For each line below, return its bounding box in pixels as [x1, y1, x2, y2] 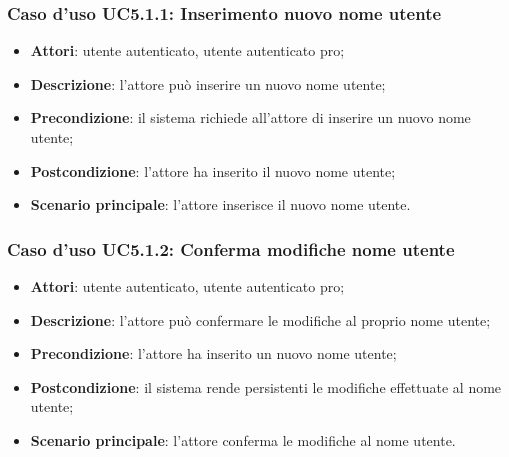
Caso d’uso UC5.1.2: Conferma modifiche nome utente [7, 236, 455, 261]
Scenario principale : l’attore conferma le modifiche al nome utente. [30, 429, 456, 450]
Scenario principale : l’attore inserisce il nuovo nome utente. [30, 194, 411, 215]
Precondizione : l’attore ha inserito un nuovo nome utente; [30, 343, 397, 364]
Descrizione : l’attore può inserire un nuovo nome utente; [30, 73, 386, 94]
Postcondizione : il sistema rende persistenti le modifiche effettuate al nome [30, 376, 502, 397]
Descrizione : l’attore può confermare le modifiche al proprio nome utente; [30, 309, 491, 330]
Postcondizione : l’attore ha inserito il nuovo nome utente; [30, 160, 396, 181]
